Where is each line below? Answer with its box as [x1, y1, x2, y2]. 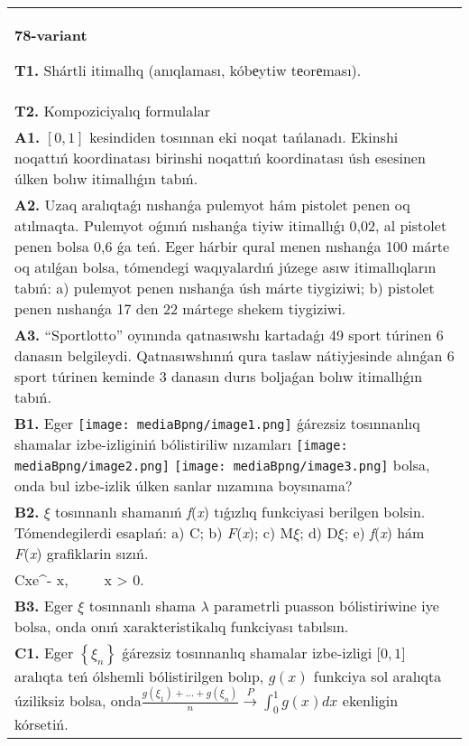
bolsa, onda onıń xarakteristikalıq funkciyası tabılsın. [14, 616, 349, 637]
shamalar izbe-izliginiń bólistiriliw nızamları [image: [14, 434, 348, 454]
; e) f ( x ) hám [344, 522, 425, 543]
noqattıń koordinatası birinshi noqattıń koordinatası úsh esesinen [14, 147, 426, 168]
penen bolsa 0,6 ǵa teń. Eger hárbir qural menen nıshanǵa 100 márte [14, 236, 449, 256]
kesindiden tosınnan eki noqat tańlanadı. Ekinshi [89, 126, 399, 147]
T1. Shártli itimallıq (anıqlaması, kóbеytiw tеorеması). [14, 60, 362, 80]
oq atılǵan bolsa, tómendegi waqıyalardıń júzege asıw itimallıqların [14, 256, 437, 277]
